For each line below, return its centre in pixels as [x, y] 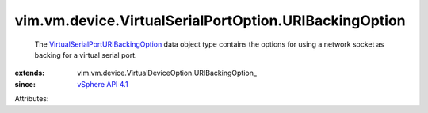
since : [25, 84]
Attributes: [32, 99]
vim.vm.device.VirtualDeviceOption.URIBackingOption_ [167, 73]
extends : [30, 73]
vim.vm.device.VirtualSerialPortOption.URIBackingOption [210, 21]
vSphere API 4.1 [103, 84]
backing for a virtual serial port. [86, 55]
